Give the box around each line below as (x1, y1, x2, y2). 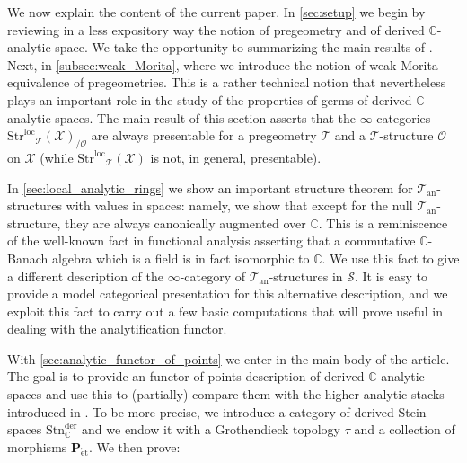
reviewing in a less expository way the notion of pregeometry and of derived (7, 20, 425, 39)
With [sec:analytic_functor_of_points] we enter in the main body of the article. (7, 349, 450, 368)
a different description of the (7, 266, 163, 285)
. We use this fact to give (322, 248, 460, 267)
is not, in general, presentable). (150, 147, 322, 166)
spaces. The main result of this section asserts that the (55, 108, 356, 127)
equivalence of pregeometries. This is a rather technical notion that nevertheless (7, 73, 446, 92)
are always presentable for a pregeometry (91, 126, 317, 145)
